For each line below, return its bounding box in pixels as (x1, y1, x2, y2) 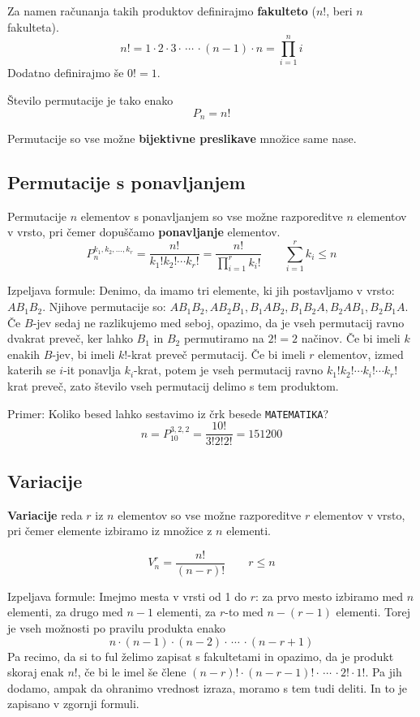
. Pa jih (365, 663, 402, 680)
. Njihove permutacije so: (42, 298, 166, 315)
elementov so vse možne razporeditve (118, 506, 302, 523)
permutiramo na (183, 330, 264, 347)
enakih (7, 345, 41, 362)
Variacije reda (7, 506, 83, 523)
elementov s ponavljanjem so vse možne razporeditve (80, 207, 343, 224)
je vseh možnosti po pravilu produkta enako (7, 619, 225, 636)
